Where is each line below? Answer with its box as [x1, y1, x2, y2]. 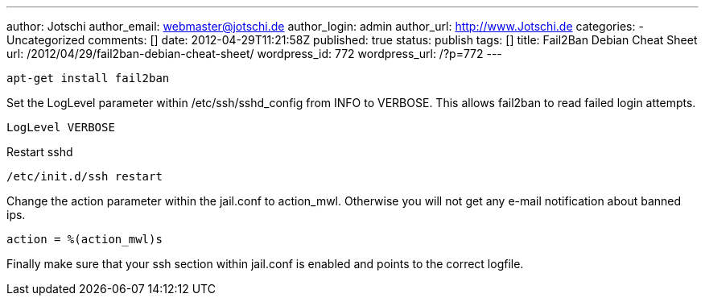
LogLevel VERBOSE [6, 121, 115, 134]
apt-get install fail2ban [6, 72, 170, 85]
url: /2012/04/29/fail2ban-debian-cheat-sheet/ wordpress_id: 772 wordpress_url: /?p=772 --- [6, 47, 502, 60]
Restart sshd [6, 145, 73, 159]
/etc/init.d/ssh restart [6, 170, 163, 183]
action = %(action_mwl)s [6, 233, 163, 246]
